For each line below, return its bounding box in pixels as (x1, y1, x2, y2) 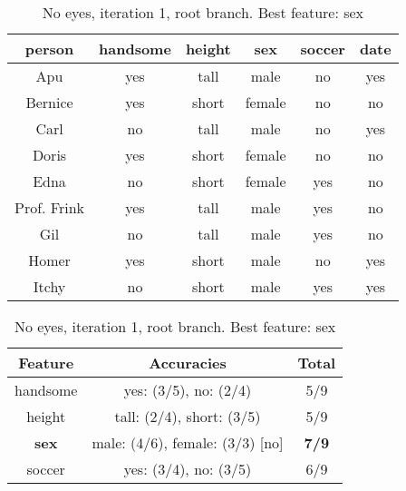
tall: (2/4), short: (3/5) (114, 406, 261, 427)
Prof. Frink (14, 197, 85, 218)
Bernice (25, 92, 73, 113)
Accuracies (149, 352, 227, 373)
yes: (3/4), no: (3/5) (123, 458, 252, 479)
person (24, 38, 74, 59)
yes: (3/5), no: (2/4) (123, 379, 252, 400)
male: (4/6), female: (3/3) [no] (92, 432, 284, 453)
